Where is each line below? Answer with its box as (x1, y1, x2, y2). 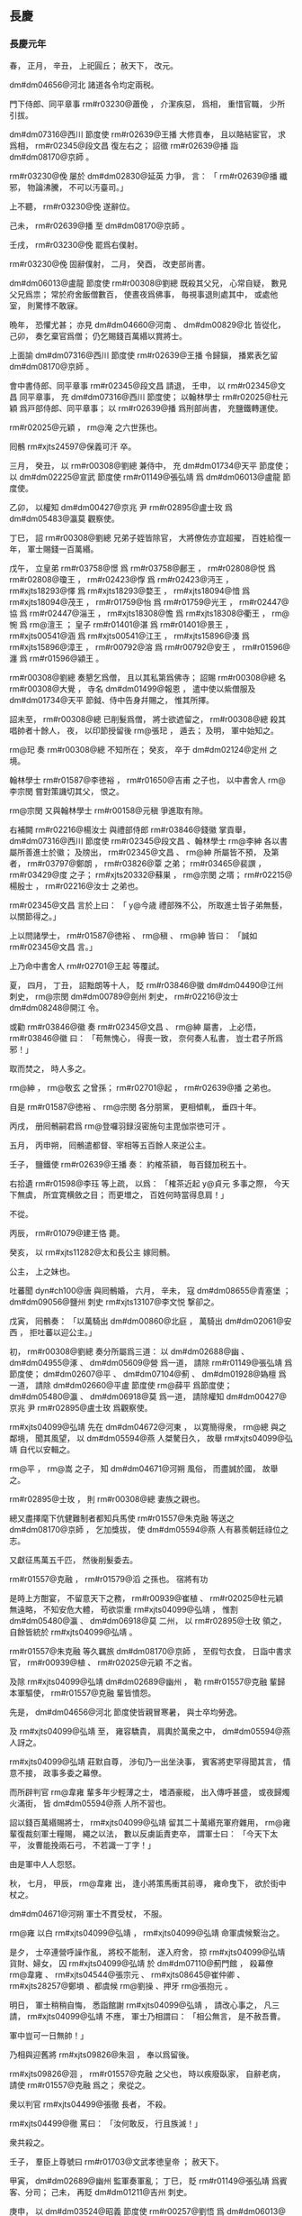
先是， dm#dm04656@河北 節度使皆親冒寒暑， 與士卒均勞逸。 (9, 1707, 243, 1717)
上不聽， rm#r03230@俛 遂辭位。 (9, 201, 135, 212)
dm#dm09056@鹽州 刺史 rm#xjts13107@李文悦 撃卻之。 (9, 1296, 219, 1307)
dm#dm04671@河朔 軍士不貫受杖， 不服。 (9, 1908, 168, 1918)
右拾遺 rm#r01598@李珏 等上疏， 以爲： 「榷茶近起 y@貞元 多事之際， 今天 (9, 1177, 290, 1188)
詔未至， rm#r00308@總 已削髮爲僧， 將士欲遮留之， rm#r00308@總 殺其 (9, 713, 287, 724)
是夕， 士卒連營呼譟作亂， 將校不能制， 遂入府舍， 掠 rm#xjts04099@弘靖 (9, 1946, 286, 1957)
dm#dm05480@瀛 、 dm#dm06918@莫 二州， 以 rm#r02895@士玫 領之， (9, 1615, 287, 1625)
